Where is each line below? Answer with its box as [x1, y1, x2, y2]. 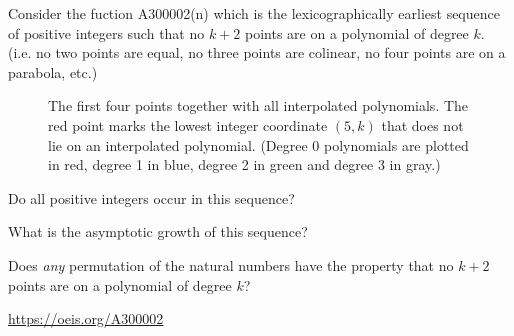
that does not [381, 114, 464, 135]
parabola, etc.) [8, 61, 98, 82]
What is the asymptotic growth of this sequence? [8, 221, 308, 242]
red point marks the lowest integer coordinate [48, 114, 328, 135]
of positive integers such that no [8, 22, 205, 43]
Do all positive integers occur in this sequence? [8, 187, 295, 208]
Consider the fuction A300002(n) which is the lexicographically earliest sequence [8, 3, 500, 23]
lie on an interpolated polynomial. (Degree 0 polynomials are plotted [48, 134, 469, 155]
